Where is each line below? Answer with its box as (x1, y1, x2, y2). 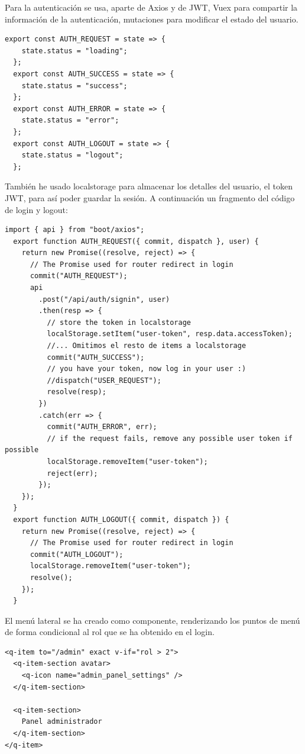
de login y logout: (5, 203, 68, 215)
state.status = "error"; (21, 116, 119, 125)
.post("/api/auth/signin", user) (38, 295, 170, 304)
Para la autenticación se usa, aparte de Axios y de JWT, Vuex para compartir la (5, 1, 298, 13)
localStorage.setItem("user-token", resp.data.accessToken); (47, 330, 293, 339)
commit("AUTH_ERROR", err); (47, 423, 157, 431)
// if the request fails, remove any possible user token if (47, 434, 293, 443)
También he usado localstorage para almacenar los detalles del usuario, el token (5, 180, 293, 192)
